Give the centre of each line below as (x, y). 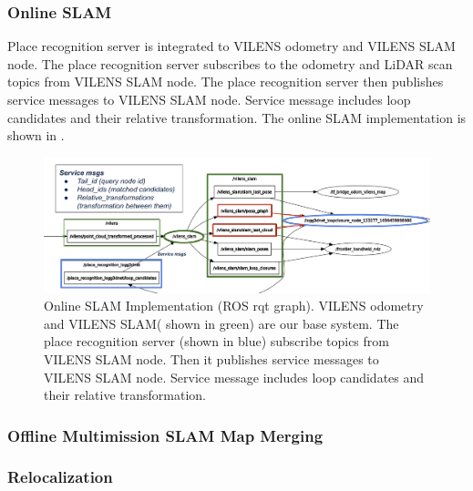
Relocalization (60, 477)
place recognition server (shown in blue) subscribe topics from (216, 341)
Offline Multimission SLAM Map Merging (165, 435)
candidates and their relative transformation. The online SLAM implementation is (237, 117)
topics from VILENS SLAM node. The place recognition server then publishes (226, 82)
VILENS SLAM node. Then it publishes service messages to (211, 358)
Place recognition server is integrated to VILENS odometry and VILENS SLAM (231, 46)
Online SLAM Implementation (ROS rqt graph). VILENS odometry (234, 306)
